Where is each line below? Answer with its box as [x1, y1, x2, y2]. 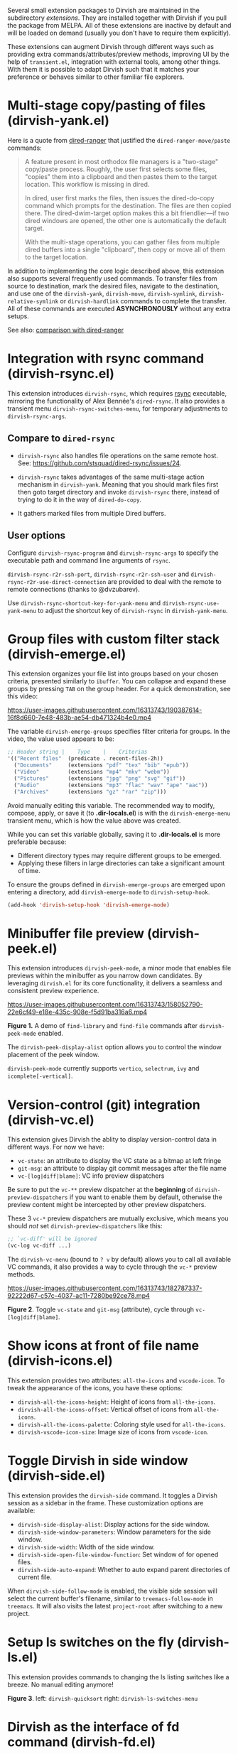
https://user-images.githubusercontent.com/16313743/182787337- [7, 1284, 202, 1292]
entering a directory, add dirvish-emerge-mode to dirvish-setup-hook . [7, 887, 210, 896]
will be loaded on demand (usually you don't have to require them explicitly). [7, 28, 231, 37]
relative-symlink [7, 298, 59, 305]
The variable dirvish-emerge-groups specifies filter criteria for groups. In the [7, 727, 231, 736]
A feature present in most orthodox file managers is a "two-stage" [24, 157, 219, 166]
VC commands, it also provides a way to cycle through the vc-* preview [7, 1262, 217, 1271]
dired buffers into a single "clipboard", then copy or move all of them [24, 245, 226, 254]
